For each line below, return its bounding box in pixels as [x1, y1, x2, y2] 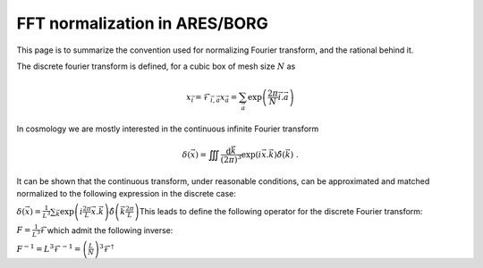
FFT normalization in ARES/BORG [16, 13, 268, 33]
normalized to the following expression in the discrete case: [16, 188, 236, 199]
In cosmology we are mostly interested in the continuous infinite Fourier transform [16, 123, 319, 134]
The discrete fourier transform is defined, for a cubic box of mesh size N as [16, 61, 296, 71]
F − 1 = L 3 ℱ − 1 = [16, 242, 81, 254]
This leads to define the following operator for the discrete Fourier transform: [139, 205, 423, 216]
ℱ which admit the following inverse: [39, 224, 174, 236]
